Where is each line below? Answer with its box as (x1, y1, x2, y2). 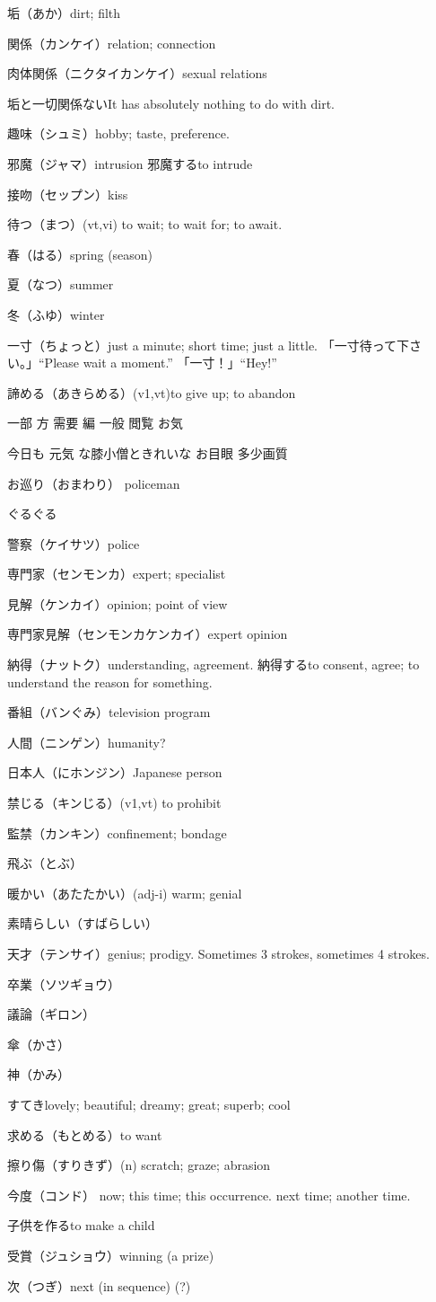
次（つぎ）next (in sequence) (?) (7, 1276, 191, 1295)
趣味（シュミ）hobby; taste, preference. (7, 124, 230, 143)
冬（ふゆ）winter (7, 305, 105, 323)
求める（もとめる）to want (7, 1125, 162, 1144)
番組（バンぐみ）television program (7, 703, 211, 722)
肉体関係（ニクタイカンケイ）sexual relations (7, 64, 267, 83)
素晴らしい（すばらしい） (7, 914, 158, 933)
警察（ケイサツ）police (7, 534, 140, 553)
